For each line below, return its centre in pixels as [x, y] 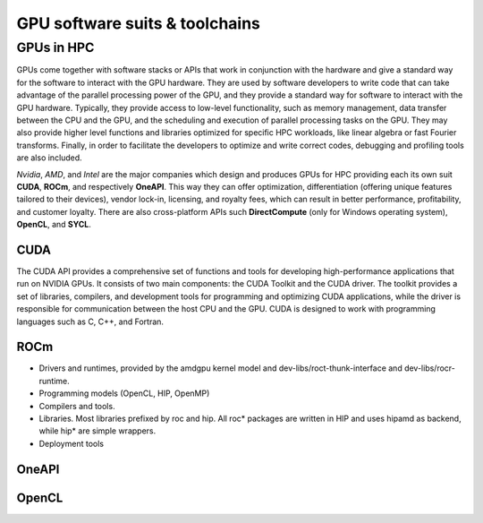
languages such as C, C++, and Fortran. [90, 322]
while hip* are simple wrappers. [97, 431]
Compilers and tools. [77, 406]
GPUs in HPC [55, 47]
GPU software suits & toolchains [139, 23]
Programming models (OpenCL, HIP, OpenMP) [124, 393]
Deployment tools [72, 443]
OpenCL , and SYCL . [54, 225]
